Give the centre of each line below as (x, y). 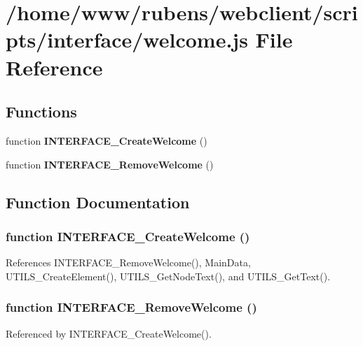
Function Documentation (98, 202)
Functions (41, 111)
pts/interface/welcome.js (127, 39)
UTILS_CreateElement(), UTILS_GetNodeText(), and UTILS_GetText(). (168, 276)
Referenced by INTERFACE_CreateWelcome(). (109, 333)
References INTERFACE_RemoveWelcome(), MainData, (128, 262)
